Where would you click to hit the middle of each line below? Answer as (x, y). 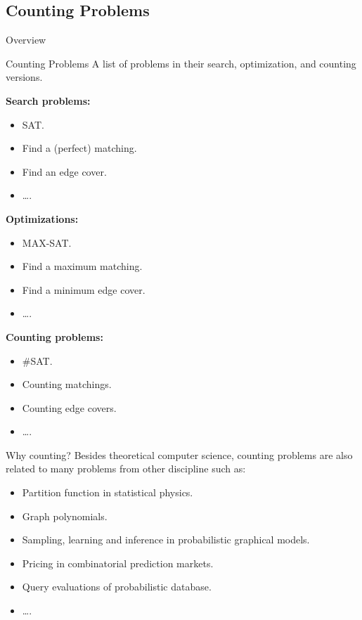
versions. (24, 77)
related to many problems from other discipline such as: (126, 469)
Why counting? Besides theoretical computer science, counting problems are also (179, 454)
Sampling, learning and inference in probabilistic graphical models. (166, 540)
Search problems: (48, 100)
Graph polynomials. (65, 516)
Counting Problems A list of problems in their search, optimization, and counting (181, 63)
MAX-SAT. (47, 242)
